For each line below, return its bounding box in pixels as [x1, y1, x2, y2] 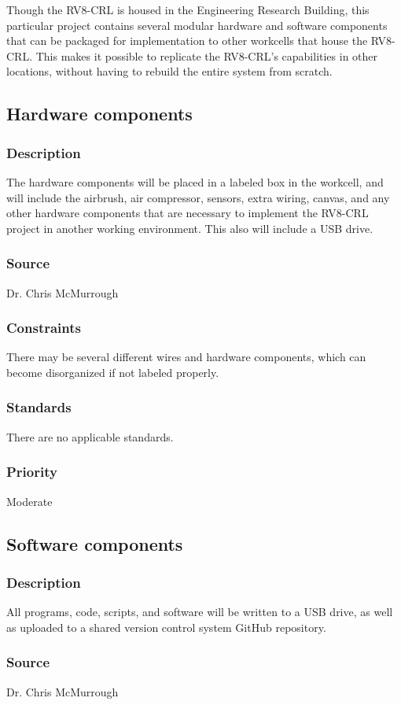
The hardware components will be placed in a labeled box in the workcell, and [6, 173, 384, 190]
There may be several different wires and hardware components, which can [6, 349, 366, 365]
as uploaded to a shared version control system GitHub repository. [6, 618, 326, 635]
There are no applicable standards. [6, 428, 174, 445]
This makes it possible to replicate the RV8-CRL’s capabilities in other [35, 47, 378, 64]
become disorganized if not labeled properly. [6, 364, 219, 380]
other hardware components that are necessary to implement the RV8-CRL [6, 205, 369, 221]
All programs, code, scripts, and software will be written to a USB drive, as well [6, 603, 393, 620]
